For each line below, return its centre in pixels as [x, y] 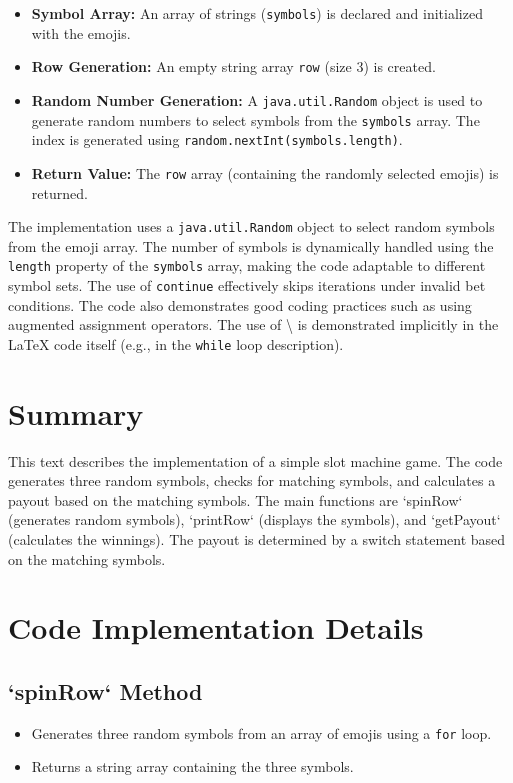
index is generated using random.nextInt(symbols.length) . [217, 139]
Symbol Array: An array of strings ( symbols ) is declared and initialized [257, 13]
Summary [76, 412]
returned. [59, 192]
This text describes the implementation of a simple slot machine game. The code [255, 460]
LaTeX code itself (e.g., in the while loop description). [176, 343]
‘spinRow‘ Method [105, 690]
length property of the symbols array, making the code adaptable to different [247, 265]
